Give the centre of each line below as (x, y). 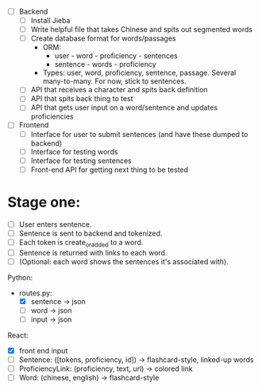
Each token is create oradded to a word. (81, 243)
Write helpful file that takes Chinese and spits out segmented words (142, 29)
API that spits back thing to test (82, 99)
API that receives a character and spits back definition (119, 90)
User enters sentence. (55, 224)
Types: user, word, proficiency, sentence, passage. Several (139, 73)
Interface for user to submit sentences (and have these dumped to (139, 134)
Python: (20, 277)
